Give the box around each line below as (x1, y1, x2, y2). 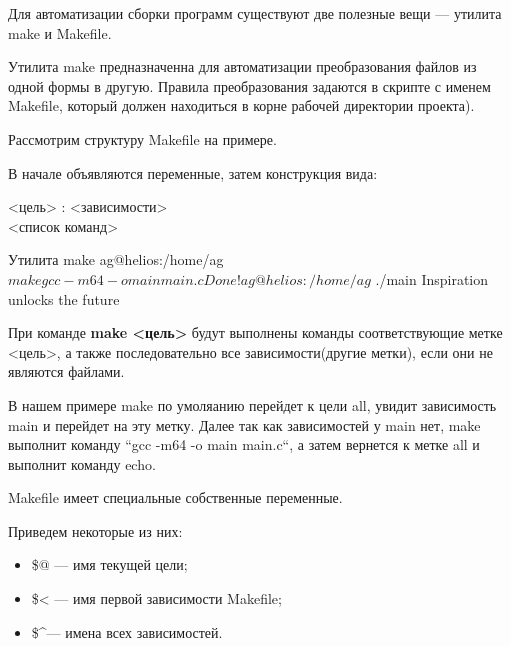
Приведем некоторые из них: (8, 520, 183, 541)
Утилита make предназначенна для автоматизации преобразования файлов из (8, 56, 477, 77)
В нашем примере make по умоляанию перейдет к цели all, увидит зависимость (8, 394, 497, 415)
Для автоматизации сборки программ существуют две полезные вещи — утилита (8, 3, 502, 23)
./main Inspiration (375, 268, 489, 289)
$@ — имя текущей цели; (31, 554, 188, 575)
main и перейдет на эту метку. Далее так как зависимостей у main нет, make (8, 414, 481, 435)
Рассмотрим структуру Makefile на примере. (8, 128, 277, 149)
